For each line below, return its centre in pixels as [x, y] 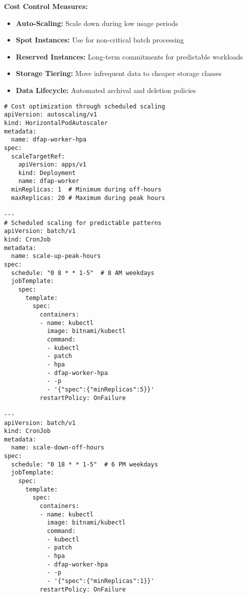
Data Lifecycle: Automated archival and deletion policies [106, 90]
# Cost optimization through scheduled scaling [85, 106]
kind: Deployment [47, 173]
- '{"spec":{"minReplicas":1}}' [100, 581]
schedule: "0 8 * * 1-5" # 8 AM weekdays [83, 273]
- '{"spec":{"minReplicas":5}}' [100, 389]
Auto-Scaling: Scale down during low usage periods [97, 23]
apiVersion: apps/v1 [52, 165]
